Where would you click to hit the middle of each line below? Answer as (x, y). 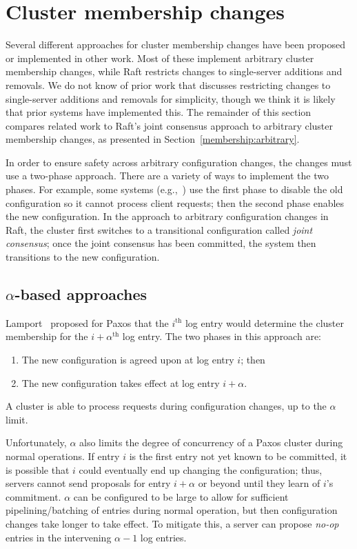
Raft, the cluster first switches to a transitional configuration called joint (159, 229)
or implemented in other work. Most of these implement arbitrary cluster (160, 58)
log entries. (163, 537)
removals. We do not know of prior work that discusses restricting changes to (168, 84)
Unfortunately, (36, 442)
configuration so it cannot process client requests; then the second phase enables (175, 202)
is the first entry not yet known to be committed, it (238, 456)
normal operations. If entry (63, 456)
